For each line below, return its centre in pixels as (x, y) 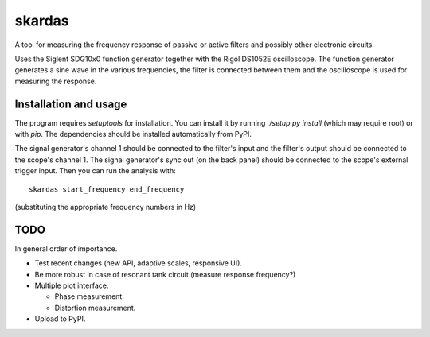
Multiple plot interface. (72, 285)
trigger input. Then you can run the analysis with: (95, 171)
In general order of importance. (66, 248)
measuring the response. (56, 81)
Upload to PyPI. (60, 319)
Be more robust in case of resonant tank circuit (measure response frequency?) (165, 274)
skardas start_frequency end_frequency (107, 189)
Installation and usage (71, 104)
